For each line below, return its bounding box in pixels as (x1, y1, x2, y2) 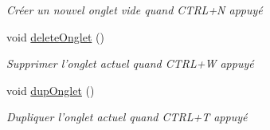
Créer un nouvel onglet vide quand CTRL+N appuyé (6, 2, 263, 18)
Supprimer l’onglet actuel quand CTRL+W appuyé (6, 55, 254, 72)
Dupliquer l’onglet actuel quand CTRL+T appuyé (6, 108, 248, 125)
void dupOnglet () (6, 81, 95, 98)
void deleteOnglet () (6, 28, 104, 45)
